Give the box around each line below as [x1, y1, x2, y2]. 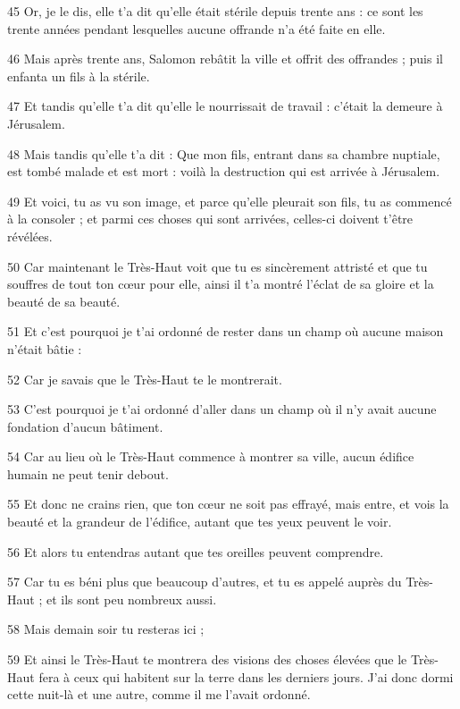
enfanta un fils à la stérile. [7, 66, 150, 85]
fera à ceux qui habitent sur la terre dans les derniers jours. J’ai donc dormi [38, 667, 454, 686]
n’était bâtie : [7, 339, 82, 358]
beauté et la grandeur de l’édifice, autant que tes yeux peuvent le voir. [7, 512, 392, 531]
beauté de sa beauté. [7, 291, 121, 310]
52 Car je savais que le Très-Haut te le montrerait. [7, 369, 282, 388]
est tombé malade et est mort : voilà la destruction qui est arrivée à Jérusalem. [7, 162, 440, 181]
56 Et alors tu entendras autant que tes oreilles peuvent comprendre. [7, 542, 384, 561]
